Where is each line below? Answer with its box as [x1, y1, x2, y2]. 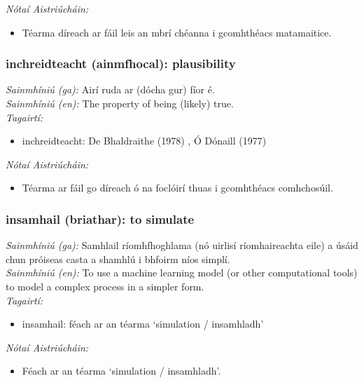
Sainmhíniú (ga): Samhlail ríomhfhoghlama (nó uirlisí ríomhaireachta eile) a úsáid [6, 238, 358, 253]
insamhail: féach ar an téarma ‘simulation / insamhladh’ [22, 316, 264, 331]
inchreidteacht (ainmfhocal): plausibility [6, 55, 236, 72]
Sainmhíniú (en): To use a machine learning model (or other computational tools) [6, 265, 358, 280]
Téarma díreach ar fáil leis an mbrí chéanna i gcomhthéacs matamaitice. [22, 25, 332, 39]
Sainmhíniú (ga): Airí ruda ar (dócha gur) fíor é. [6, 82, 215, 97]
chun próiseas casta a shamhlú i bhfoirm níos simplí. [6, 251, 230, 266]
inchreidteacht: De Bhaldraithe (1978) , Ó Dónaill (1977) [22, 133, 267, 148]
